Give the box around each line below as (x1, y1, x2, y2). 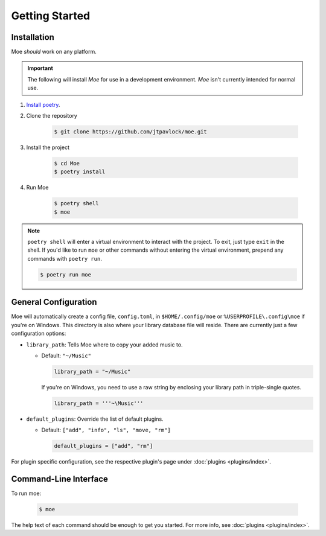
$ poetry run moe (40, 271, 92, 278)
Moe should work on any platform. (11, 48, 97, 56)
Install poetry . (26, 101, 60, 108)
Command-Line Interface (11, 474, 109, 484)
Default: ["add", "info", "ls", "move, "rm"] (41, 426, 171, 434)
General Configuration (11, 297, 97, 307)
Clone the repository (26, 112, 78, 120)
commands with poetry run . (27, 255, 102, 262)
